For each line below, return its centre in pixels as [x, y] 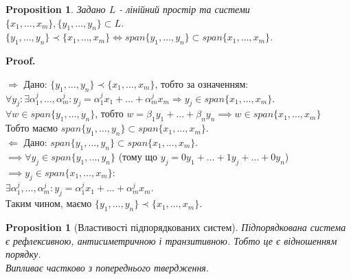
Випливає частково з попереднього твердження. [107, 267]
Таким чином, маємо [49, 203]
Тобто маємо [32, 128]
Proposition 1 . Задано [56, 9]
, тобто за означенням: [202, 83]
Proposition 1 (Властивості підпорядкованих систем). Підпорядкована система [176, 227]
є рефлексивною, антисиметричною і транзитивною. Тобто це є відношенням [171, 240]
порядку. [23, 254]
